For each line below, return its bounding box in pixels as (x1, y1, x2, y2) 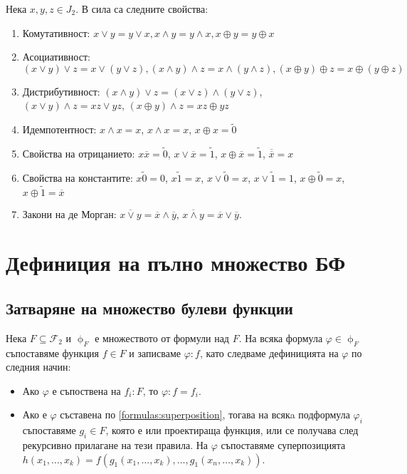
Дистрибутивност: (22, 83, 100, 98)
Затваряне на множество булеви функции (6, 297, 293, 319)
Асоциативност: (22, 49, 90, 64)
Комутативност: (22, 25, 90, 40)
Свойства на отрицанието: (22, 146, 135, 160)
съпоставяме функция (6, 345, 100, 360)
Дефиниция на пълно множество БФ (6, 248, 346, 277)
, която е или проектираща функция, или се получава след (105, 423, 359, 438)
